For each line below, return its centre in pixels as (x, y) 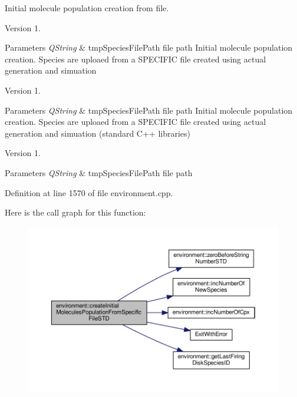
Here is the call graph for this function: (75, 212)
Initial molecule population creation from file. (87, 8)
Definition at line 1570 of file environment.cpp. (89, 192)
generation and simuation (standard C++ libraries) (98, 133)
